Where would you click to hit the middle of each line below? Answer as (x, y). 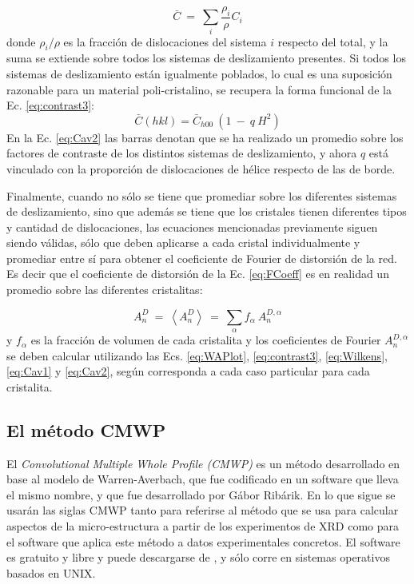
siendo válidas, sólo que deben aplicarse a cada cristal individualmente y (183, 242)
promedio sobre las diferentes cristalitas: (105, 290)
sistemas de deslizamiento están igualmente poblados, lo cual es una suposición (199, 73)
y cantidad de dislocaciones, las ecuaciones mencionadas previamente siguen (192, 226)
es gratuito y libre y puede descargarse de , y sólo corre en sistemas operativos (198, 557)
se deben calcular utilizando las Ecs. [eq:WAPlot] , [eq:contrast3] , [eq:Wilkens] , (197, 355)
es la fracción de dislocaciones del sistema (165, 41)
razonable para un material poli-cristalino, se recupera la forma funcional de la (199, 89)
